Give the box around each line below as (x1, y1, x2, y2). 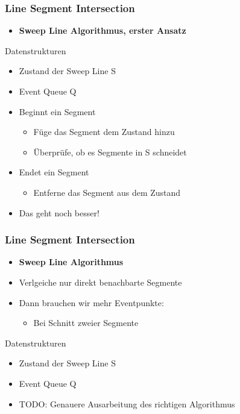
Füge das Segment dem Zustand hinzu (33, 125, 175, 138)
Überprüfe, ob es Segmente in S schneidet (33, 145, 187, 158)
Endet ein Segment (19, 166, 89, 178)
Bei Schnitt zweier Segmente (33, 316, 139, 329)
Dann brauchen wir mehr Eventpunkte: (19, 296, 164, 309)
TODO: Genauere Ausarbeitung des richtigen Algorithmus (19, 397, 235, 410)
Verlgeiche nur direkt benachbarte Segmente (19, 275, 182, 288)
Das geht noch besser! (19, 206, 99, 219)
